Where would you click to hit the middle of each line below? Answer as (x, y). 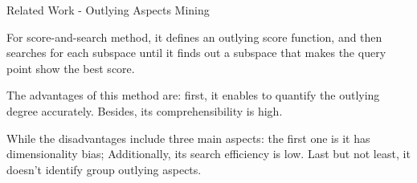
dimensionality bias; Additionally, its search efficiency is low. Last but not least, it (208, 154)
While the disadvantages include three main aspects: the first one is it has (188, 138)
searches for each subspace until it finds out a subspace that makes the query (196, 53)
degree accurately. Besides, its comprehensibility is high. (145, 110)
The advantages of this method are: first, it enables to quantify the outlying (193, 95)
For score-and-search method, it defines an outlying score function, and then (194, 37)
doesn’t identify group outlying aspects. (104, 169)
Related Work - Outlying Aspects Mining (108, 10)
